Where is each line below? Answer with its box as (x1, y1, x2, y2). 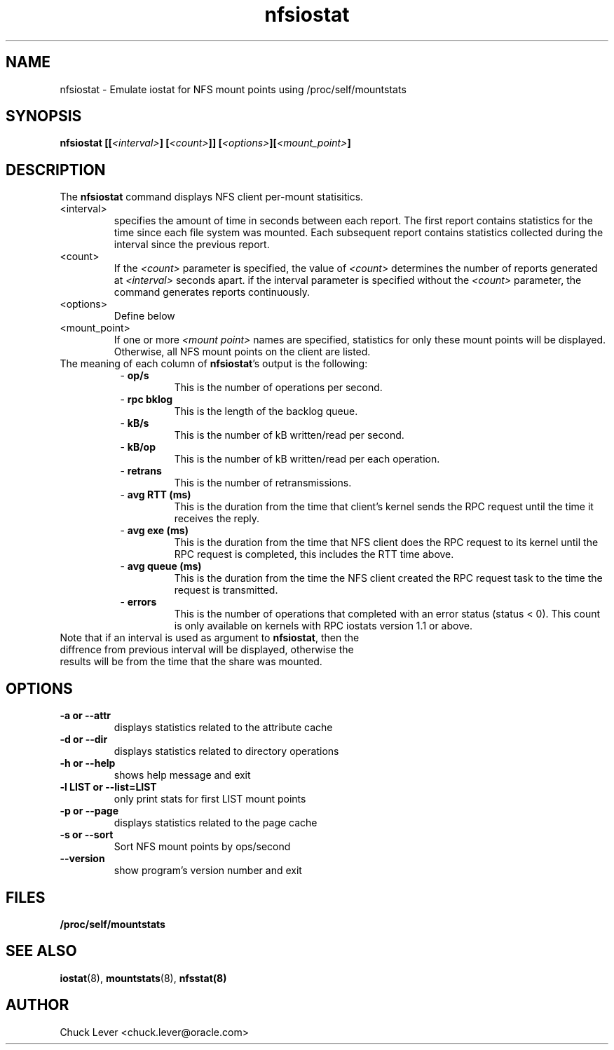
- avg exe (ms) (120, 524, 189, 537)
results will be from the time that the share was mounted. (60, 655, 322, 668)
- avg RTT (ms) (120, 489, 191, 501)
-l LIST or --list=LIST (60, 781, 157, 793)
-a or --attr (60, 709, 111, 722)
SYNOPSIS (6, 107, 82, 125)
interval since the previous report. (114, 238, 270, 251)
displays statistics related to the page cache (114, 817, 318, 829)
